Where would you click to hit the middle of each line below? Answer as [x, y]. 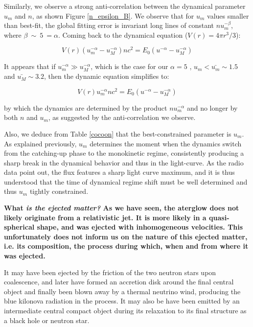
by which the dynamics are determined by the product [86, 107]
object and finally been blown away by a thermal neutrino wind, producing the [122, 291]
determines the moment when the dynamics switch [166, 143]
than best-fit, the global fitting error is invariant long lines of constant [109, 25]
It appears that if [30, 66]
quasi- [219, 217]
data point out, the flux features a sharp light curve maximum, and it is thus [119, 172]
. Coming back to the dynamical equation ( [123, 35]
